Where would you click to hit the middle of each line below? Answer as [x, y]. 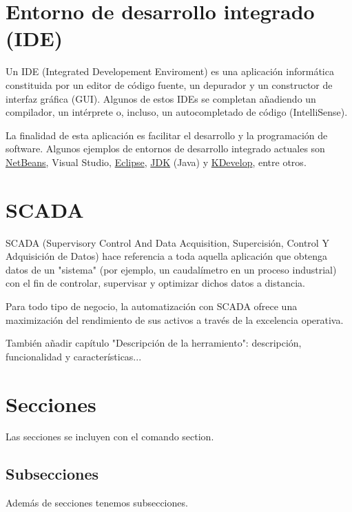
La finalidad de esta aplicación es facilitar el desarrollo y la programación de [167, 135]
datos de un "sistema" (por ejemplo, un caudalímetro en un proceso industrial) [171, 269]
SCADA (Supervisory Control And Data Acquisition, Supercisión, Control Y [167, 242]
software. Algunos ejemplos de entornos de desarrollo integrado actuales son [165, 149]
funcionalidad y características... [74, 356]
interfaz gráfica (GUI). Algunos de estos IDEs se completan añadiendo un [161, 98]
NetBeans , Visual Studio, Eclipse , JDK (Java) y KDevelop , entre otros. [156, 162]
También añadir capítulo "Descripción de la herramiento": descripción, [154, 343]
